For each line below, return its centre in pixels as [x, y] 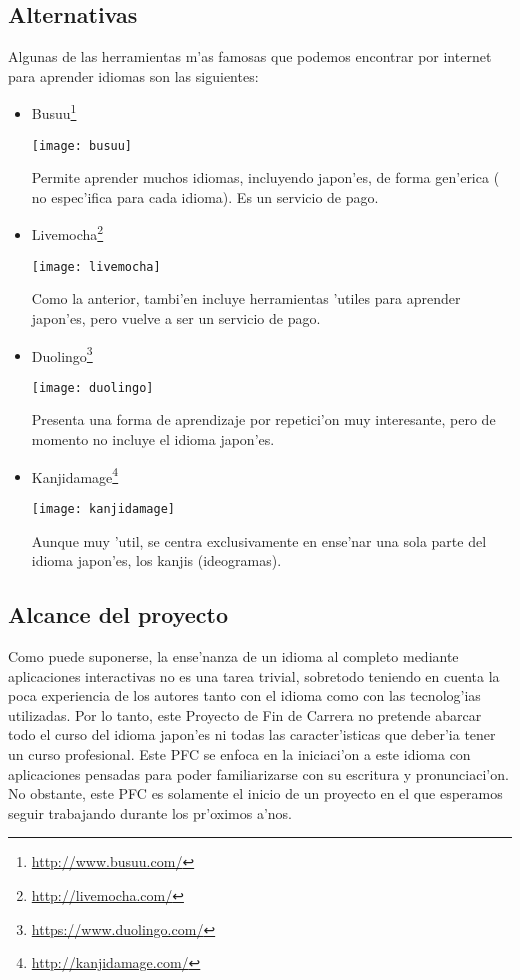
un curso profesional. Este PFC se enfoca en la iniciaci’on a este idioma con [239, 753]
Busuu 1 [54, 112]
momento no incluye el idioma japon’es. [153, 439]
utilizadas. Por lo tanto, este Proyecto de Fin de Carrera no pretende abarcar [245, 714]
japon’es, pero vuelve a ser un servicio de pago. [176, 317]
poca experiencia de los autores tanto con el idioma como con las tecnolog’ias [244, 695]
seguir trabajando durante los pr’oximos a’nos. [150, 812]
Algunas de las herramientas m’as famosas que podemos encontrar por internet [250, 56]
